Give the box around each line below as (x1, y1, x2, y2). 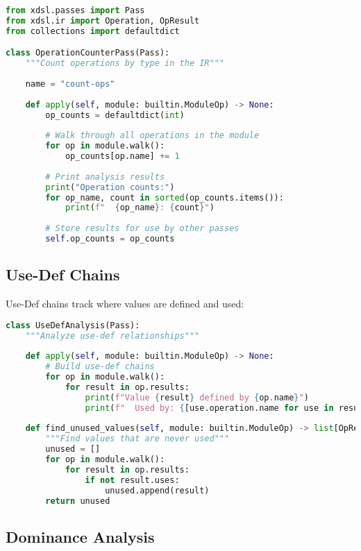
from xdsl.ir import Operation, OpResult (6, 15, 200, 26)
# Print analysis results (45, 171, 165, 182)
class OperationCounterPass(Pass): (6, 48, 170, 58)
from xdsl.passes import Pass (6, 6, 145, 15)
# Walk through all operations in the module (45, 130, 260, 141)
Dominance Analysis (6, 525, 155, 547)
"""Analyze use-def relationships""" (25, 330, 200, 341)
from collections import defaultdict (6, 26, 180, 36)
